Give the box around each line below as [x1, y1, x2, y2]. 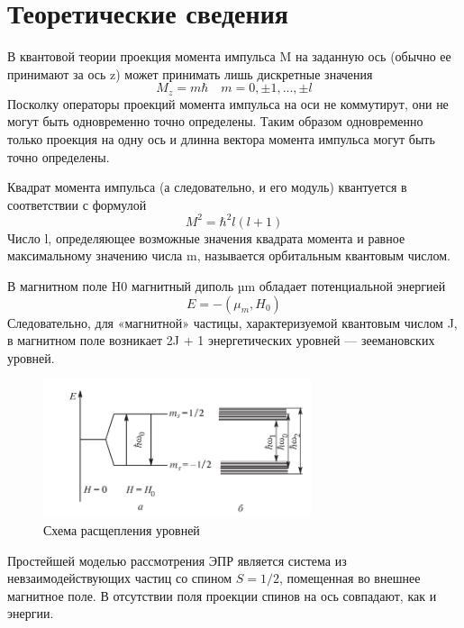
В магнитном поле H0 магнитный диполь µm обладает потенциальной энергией [7, 277, 446, 296]
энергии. [7, 604, 54, 623]
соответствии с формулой [7, 195, 147, 214]
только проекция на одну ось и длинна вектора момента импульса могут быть [7, 129, 435, 148]
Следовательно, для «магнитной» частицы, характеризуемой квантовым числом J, [7, 313, 458, 332]
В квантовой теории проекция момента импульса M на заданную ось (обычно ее [7, 47, 451, 66]
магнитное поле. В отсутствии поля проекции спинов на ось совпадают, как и [7, 586, 437, 605]
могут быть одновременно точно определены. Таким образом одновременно [7, 112, 423, 131]
